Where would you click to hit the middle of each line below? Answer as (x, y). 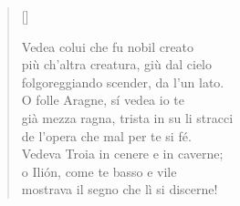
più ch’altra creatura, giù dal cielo (116, 64)
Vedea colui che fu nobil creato (108, 46)
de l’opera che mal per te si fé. (106, 135)
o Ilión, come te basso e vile (99, 171)
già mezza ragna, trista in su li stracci (127, 117)
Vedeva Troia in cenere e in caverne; (122, 154)
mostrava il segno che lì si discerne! (120, 189)
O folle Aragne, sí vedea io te (103, 100)
